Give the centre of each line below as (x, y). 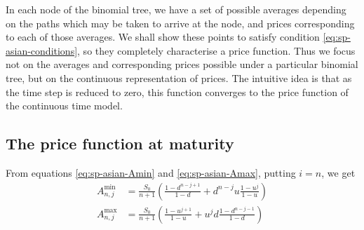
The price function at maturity (120, 143)
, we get (338, 172)
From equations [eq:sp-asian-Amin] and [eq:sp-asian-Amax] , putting (151, 172)
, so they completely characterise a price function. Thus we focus (216, 50)
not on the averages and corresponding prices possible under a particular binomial (182, 64)
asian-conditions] (42, 50)
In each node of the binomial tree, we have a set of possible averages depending (176, 9)
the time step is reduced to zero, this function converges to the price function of (177, 92)
